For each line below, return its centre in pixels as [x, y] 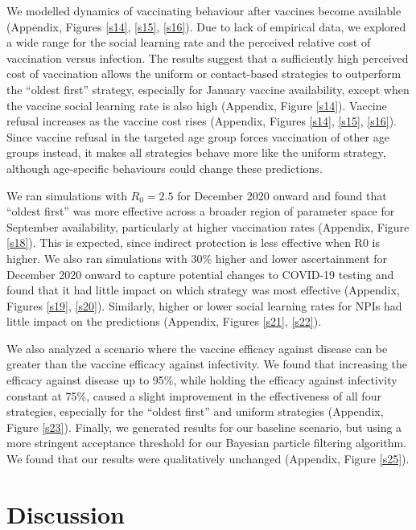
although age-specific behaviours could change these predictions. [165, 168]
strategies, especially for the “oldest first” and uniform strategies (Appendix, [195, 411]
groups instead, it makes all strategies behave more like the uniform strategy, [196, 152]
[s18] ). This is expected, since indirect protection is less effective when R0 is [193, 242]
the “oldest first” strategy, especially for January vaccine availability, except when [208, 89]
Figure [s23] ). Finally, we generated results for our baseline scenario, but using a [204, 427]
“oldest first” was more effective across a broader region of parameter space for [201, 211]
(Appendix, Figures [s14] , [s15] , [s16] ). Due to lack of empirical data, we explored [206, 26]
